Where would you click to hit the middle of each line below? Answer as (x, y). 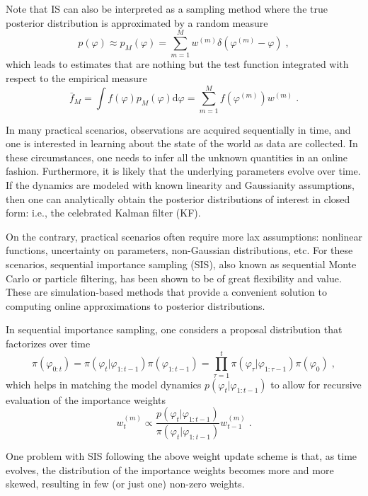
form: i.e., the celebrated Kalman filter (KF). (103, 213)
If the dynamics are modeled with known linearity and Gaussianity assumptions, (180, 185)
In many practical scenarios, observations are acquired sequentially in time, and (178, 129)
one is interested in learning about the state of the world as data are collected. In (182, 143)
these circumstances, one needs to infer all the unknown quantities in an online (177, 157)
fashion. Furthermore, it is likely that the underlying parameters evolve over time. (183, 171)
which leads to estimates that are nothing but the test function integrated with (177, 64)
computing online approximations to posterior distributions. (136, 305)
